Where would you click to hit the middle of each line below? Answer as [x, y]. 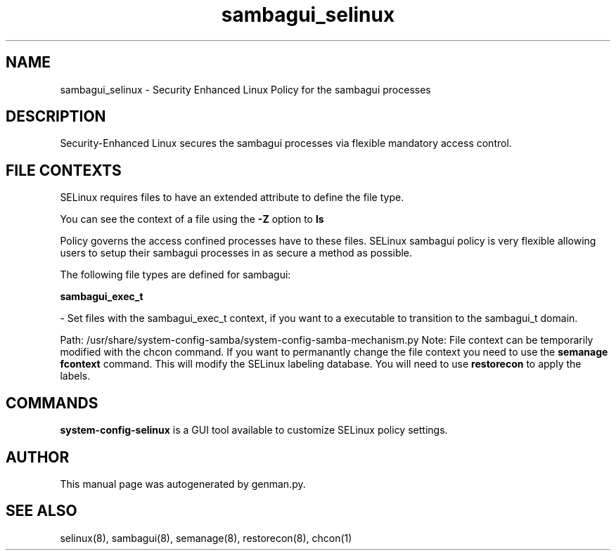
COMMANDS [52, 403]
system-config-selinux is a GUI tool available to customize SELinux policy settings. [254, 430]
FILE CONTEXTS [64, 170]
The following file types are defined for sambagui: [175, 275]
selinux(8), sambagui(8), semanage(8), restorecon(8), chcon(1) [206, 538]
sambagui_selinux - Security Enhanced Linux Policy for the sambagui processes [245, 89]
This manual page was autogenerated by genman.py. [183, 484]
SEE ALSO [41, 511]
